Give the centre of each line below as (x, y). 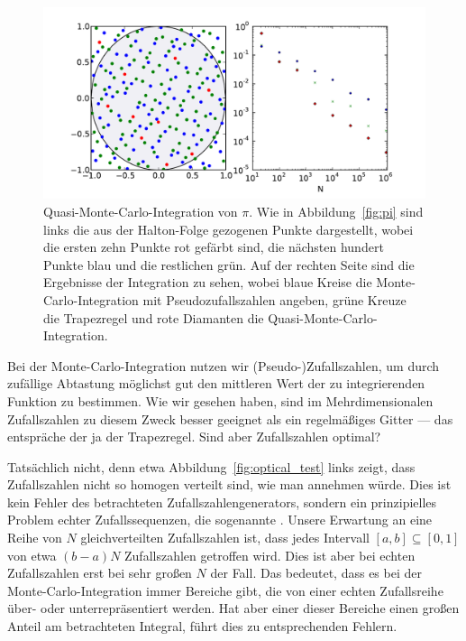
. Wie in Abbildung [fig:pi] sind (336, 211)
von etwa (32, 555)
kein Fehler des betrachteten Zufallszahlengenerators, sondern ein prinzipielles (222, 502)
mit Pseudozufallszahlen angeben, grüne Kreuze (274, 299)
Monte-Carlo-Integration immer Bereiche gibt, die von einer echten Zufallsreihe (225, 590)
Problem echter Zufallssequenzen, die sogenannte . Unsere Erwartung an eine (220, 520)
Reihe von (35, 538)
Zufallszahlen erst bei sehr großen (100, 573)
